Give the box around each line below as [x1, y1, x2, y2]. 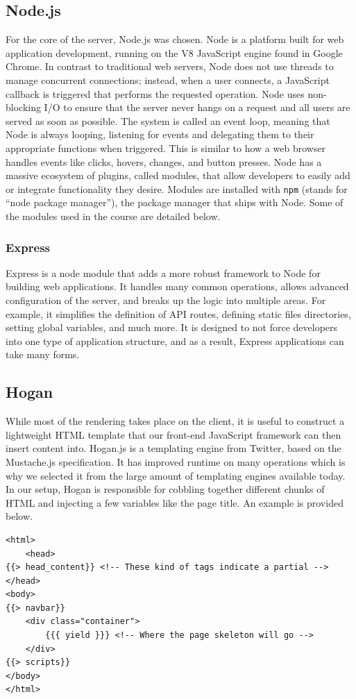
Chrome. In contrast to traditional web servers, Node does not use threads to [6, 59, 334, 74]
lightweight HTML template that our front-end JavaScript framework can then [6, 427, 341, 441]
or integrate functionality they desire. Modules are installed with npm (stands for [6, 181, 348, 196]
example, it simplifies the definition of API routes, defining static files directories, [6, 306, 351, 321]
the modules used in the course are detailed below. [6, 208, 221, 223]
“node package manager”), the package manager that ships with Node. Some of [6, 195, 344, 210]
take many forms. [6, 347, 80, 362]
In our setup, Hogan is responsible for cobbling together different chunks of [6, 482, 325, 496]
